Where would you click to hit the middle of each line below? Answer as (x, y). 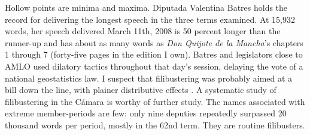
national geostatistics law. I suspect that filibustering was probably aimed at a (149, 78)
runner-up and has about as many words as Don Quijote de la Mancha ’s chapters (154, 42)
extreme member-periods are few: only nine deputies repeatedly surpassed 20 (146, 113)
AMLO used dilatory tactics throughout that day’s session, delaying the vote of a (154, 66)
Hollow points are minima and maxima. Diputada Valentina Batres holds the (146, 7)
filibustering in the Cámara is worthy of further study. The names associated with (155, 101)
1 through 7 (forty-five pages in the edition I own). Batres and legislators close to (154, 54)
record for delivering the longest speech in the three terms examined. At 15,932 (150, 19)
